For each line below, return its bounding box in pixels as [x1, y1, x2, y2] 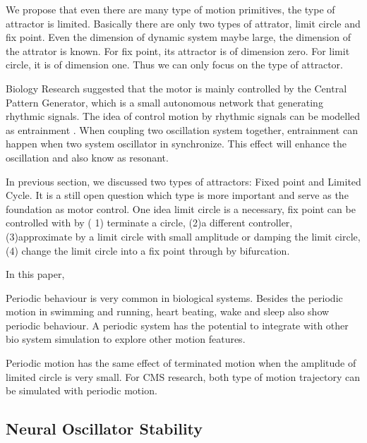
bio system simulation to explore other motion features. [6, 332, 246, 346]
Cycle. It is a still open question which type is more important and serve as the [6, 188, 349, 202]
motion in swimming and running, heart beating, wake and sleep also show [6, 304, 330, 319]
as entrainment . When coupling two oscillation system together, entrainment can [6, 122, 358, 137]
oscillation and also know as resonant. [6, 150, 169, 164]
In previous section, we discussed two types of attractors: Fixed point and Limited [6, 174, 361, 188]
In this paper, [6, 267, 65, 281]
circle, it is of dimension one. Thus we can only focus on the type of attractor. [6, 57, 343, 72]
